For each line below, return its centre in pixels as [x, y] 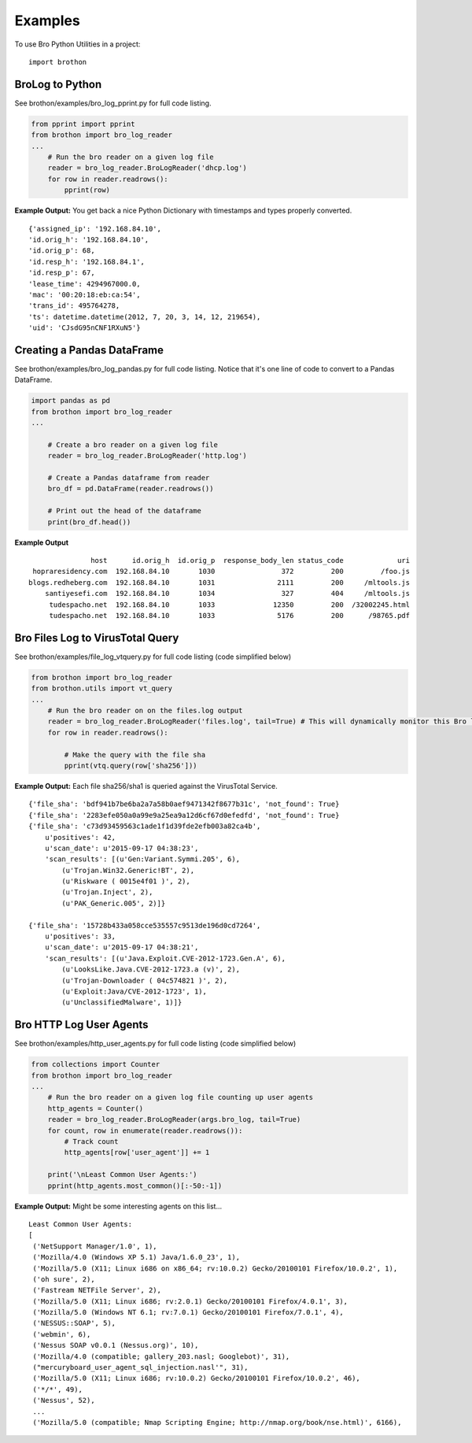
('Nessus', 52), [64, 1400]
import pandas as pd [70, 401]
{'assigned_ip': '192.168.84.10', [95, 229]
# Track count [91, 1142]
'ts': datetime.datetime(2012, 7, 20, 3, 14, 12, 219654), [145, 316]
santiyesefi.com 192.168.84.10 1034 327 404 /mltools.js [227, 594]
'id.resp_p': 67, [62, 273]
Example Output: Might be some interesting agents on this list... [118, 1206]
